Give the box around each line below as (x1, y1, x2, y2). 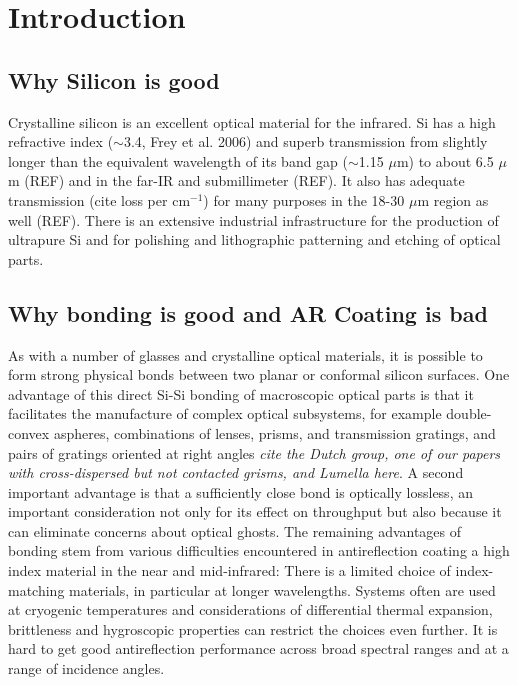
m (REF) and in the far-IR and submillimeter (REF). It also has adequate (8, 170, 465, 191)
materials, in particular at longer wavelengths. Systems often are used (69, 579, 496, 600)
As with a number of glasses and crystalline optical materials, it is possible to (8, 344, 483, 365)
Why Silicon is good (8, 64, 220, 95)
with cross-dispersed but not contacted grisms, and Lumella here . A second (8, 462, 464, 483)
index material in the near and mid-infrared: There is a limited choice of (8, 560, 451, 581)
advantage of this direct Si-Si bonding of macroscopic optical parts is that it (8, 383, 474, 404)
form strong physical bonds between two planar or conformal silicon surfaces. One (8, 364, 510, 385)
